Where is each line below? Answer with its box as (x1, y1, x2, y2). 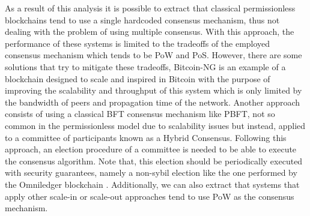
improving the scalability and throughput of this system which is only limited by (5, 84, 302, 97)
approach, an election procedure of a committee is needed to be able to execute (5, 143, 297, 155)
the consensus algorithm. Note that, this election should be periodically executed (5, 154, 303, 167)
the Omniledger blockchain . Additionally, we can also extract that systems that (5, 178, 300, 190)
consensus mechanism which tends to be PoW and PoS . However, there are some (5, 49, 302, 61)
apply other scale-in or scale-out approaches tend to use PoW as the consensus (5, 190, 294, 202)
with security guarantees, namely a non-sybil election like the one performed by (5, 166, 297, 179)
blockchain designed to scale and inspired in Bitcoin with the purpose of (5, 72, 270, 85)
